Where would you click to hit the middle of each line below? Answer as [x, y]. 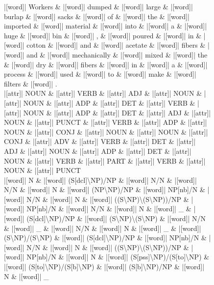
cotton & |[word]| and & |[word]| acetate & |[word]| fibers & [116, 45]
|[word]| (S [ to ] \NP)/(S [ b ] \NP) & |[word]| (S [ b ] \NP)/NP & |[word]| [104, 267]
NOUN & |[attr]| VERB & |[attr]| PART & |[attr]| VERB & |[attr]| [105, 160]
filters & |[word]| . [31, 83]
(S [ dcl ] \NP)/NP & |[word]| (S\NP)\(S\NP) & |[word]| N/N [116, 218]
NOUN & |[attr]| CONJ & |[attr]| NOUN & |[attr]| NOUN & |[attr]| [106, 131]
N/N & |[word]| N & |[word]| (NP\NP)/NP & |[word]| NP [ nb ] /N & [105, 189]
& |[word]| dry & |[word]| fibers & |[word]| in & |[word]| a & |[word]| [106, 64]
